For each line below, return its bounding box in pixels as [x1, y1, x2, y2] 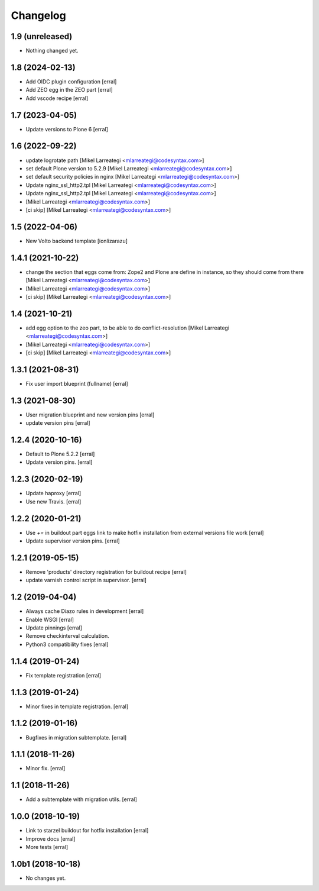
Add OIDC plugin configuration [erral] [25, 78, 117, 85]
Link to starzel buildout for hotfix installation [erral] [25, 827, 149, 834]
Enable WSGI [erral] [25, 616, 74, 623]
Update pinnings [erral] [25, 624, 83, 631]
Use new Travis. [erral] [25, 498, 82, 505]
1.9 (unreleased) [11, 31, 73, 41]
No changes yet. [25, 874, 66, 882]
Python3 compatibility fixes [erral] [25, 641, 109, 648]
